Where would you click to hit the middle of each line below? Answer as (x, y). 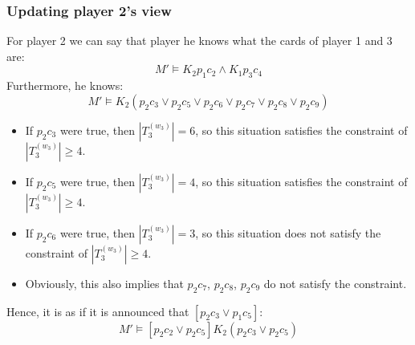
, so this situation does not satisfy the (288, 232)
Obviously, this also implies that (104, 283)
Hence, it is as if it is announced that (98, 311)
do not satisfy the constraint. (335, 283)
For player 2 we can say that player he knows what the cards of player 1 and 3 (199, 41)
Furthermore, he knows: (65, 85)
